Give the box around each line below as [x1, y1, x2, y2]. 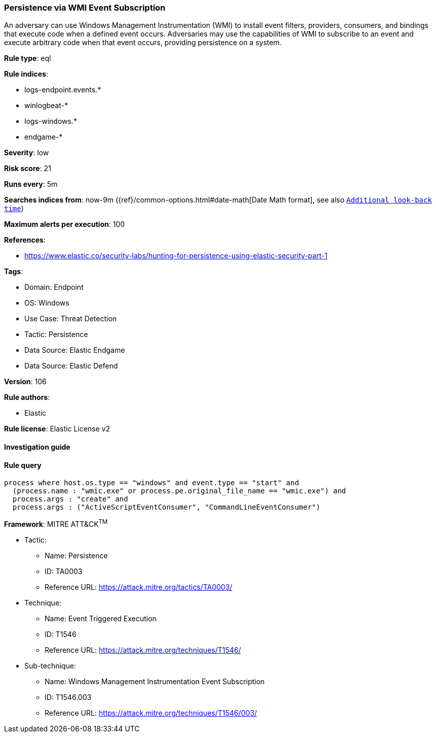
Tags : [4, 267, 23, 276]
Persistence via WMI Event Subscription [4, 3, 166, 13]
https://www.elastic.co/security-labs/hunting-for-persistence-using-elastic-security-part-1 [24, 251, 328, 260]
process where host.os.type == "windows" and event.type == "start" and [4, 479, 299, 487]
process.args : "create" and [12, 495, 128, 504]
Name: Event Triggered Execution [45, 614, 157, 623]
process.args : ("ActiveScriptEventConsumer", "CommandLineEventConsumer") [12, 503, 320, 512]
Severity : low [4, 148, 49, 157]
